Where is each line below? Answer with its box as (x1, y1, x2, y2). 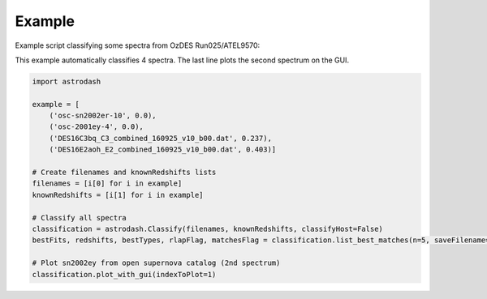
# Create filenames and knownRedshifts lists (32, 168, 217, 177)
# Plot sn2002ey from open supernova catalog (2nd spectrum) (32, 258, 281, 267)
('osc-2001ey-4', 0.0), (49, 122, 144, 131)
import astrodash (32, 77, 101, 86)
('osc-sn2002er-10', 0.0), (49, 111, 157, 121)
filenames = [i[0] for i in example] (32, 179, 183, 188)
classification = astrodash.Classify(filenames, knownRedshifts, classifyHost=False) (32, 224, 383, 233)
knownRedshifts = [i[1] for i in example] (32, 190, 204, 199)
